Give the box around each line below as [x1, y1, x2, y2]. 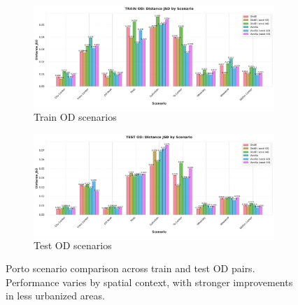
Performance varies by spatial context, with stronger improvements [6, 274, 293, 289]
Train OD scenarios [34, 110, 117, 124]
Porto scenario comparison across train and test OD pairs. [6, 261, 255, 276]
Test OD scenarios [34, 237, 112, 252]
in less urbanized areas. [6, 288, 105, 303]
